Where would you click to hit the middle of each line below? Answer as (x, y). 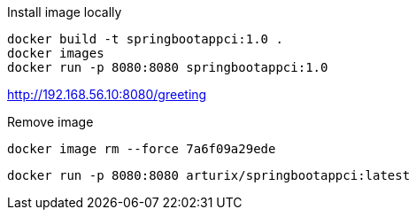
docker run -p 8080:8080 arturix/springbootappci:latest (209, 175)
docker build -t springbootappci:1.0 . (145, 39)
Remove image (50, 122)
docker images (56, 53)
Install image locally (65, 12)
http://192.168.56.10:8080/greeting (107, 94)
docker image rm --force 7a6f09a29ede (142, 149)
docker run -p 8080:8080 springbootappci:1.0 (168, 67)
